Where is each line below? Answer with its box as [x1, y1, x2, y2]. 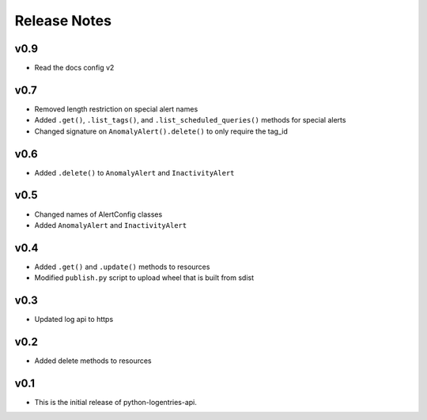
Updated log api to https [34, 315, 114, 324]
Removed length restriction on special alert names [34, 104, 198, 114]
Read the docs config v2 [34, 63, 115, 73]
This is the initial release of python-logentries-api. [34, 397, 198, 407]
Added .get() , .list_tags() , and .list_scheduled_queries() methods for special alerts [34, 115, 346, 125]
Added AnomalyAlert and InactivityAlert [34, 220, 187, 229]
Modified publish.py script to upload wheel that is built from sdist [34, 273, 255, 282]
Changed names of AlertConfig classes [34, 210, 163, 219]
